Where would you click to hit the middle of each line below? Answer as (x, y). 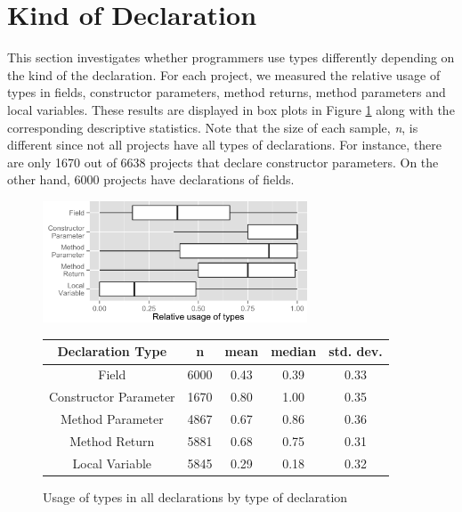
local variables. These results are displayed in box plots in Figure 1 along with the (231, 109)
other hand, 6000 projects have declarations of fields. (151, 179)
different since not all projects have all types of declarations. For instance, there (225, 145)
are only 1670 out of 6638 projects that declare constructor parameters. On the (223, 162)
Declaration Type (112, 351)
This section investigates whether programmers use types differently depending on (231, 57)
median (294, 351)
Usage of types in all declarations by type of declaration (195, 496)
